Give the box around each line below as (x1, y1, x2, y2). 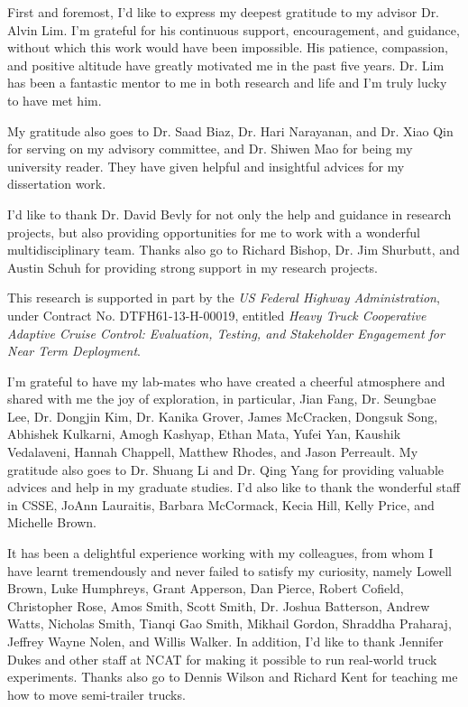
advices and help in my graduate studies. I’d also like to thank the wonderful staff (7, 478, 461, 497)
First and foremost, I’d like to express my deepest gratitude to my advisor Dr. (7, 3, 440, 21)
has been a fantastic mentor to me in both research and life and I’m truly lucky (7, 73, 447, 92)
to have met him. (7, 90, 102, 109)
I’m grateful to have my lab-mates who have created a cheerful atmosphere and (7, 371, 445, 390)
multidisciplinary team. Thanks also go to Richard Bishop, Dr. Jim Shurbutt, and (7, 240, 460, 259)
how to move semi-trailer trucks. (7, 684, 186, 703)
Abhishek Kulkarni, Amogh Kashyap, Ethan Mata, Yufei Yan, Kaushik (7, 424, 401, 443)
